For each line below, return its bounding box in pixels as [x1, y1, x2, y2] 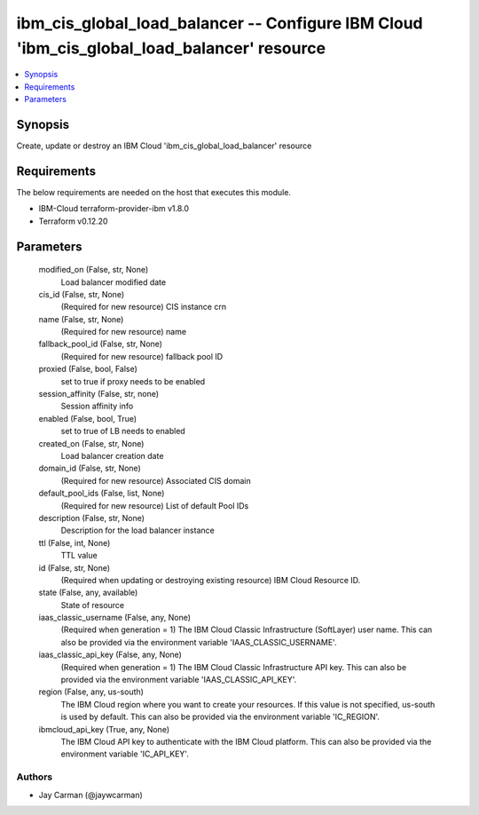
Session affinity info [60, 400, 134, 412]
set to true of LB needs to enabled [60, 426, 185, 437]
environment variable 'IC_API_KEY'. [60, 748, 190, 759]
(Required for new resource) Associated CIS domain [60, 475, 252, 486]
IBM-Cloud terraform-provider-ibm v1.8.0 [38, 203, 190, 214]
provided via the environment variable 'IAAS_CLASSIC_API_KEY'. [60, 675, 297, 685]
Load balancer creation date [60, 450, 164, 461]
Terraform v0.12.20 [38, 216, 108, 226]
